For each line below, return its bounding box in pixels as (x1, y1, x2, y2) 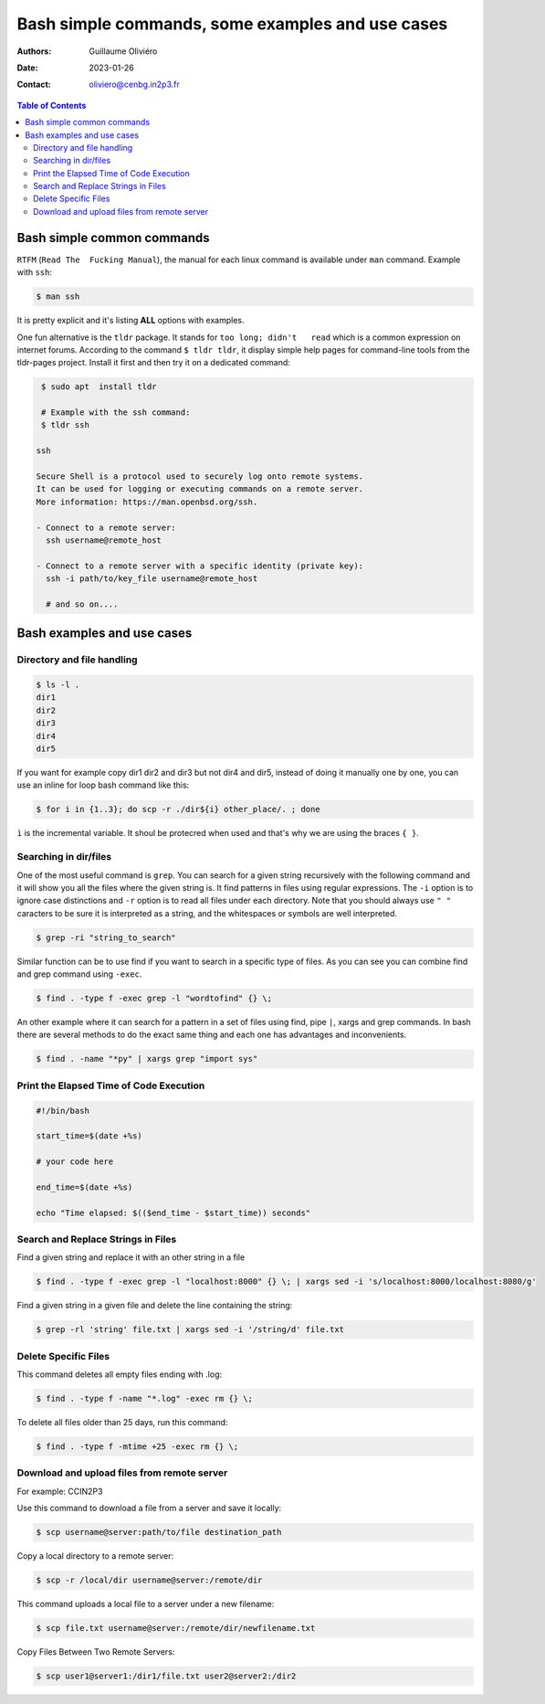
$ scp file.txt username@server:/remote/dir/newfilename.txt (36, 1623, 316, 1634)
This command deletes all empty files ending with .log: (16, 1369, 223, 1380)
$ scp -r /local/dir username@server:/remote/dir (36, 1575, 263, 1585)
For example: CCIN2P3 (16, 1486, 103, 1497)
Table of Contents (16, 100, 87, 111)
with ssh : (16, 267, 52, 278)
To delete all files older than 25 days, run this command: (16, 1417, 228, 1428)
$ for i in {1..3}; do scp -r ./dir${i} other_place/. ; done (36, 804, 320, 815)
